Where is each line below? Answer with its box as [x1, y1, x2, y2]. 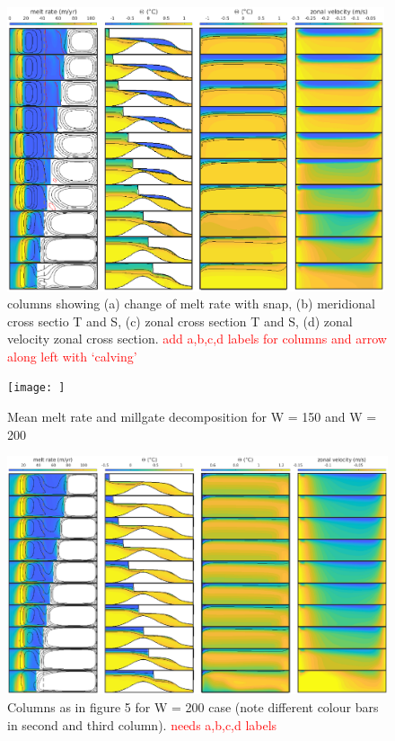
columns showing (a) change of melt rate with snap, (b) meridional [7, 294, 375, 313]
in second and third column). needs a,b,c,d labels [7, 715, 277, 734]
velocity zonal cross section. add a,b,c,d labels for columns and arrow [7, 329, 387, 348]
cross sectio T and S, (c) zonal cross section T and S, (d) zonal [7, 311, 353, 330]
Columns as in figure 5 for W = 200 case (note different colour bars [7, 697, 379, 716]
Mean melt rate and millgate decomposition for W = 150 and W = [7, 407, 377, 426]
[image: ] [7, 381, 66, 395]
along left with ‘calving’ [7, 346, 137, 365]
